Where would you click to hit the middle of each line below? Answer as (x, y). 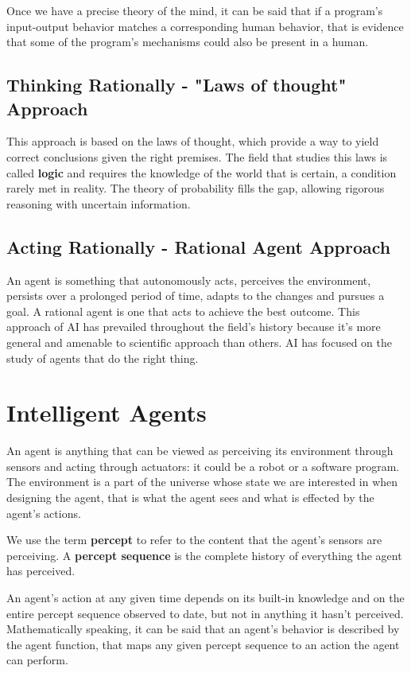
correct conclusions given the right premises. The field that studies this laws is (197, 156)
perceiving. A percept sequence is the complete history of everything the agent (204, 555)
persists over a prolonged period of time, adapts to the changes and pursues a (196, 296)
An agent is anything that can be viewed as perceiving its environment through (200, 451)
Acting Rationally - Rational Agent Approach (199, 246)
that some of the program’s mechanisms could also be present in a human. (188, 42)
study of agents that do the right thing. (103, 358)
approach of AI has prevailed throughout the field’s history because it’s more (194, 327)
